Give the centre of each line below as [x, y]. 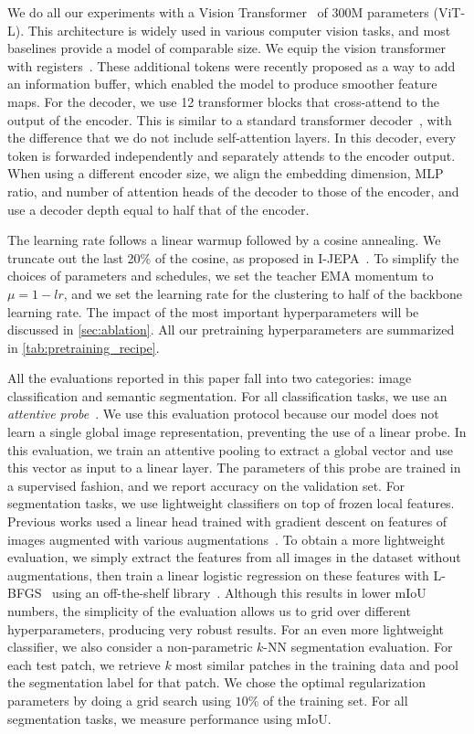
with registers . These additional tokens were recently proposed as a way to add [232, 65]
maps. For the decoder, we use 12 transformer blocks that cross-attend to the [223, 101]
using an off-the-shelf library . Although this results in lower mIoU [239, 593]
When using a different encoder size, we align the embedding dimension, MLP [226, 173]
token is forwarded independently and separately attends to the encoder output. [232, 155]
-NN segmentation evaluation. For [358, 647]
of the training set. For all [336, 700]
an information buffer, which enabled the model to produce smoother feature [222, 84]
